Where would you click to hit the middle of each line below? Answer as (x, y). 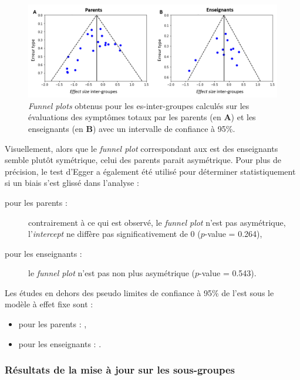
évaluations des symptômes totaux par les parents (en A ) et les (142, 117)
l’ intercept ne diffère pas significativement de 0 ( (114, 234)
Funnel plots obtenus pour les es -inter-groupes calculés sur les (139, 105)
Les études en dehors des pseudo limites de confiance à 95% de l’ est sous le (139, 292)
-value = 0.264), (233, 234)
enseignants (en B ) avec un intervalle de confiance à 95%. (132, 128)
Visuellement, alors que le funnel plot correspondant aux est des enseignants (141, 148)
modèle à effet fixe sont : (49, 304)
